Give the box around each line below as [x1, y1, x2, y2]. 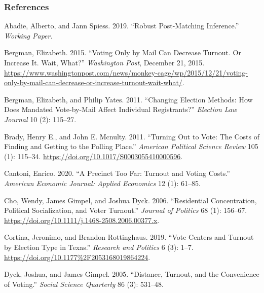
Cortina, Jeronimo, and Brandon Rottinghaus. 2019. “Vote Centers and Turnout [4, 232, 254, 242]
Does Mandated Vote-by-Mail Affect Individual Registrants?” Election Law [4, 104, 237, 115]
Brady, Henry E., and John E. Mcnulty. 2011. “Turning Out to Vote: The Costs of [4, 131, 259, 141]
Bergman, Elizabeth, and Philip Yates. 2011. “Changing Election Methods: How [4, 94, 253, 104]
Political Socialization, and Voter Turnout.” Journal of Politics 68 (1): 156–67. [4, 205, 247, 215]
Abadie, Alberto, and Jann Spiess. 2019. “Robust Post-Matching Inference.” [4, 20, 239, 31]
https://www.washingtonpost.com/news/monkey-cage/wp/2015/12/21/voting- [4, 67, 248, 78]
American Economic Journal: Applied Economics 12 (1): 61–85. [4, 177, 201, 188]
